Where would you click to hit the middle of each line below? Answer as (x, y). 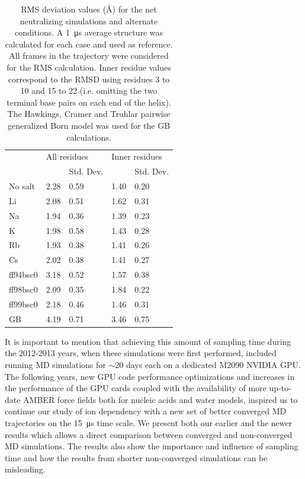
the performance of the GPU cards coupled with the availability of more (136, 388)
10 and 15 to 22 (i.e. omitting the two (89, 91)
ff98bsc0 (23, 289)
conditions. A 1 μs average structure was (89, 32)
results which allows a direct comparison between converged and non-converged (149, 434)
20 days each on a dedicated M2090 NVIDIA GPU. (208, 364)
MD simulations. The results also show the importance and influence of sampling (152, 446)
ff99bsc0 (23, 304)
